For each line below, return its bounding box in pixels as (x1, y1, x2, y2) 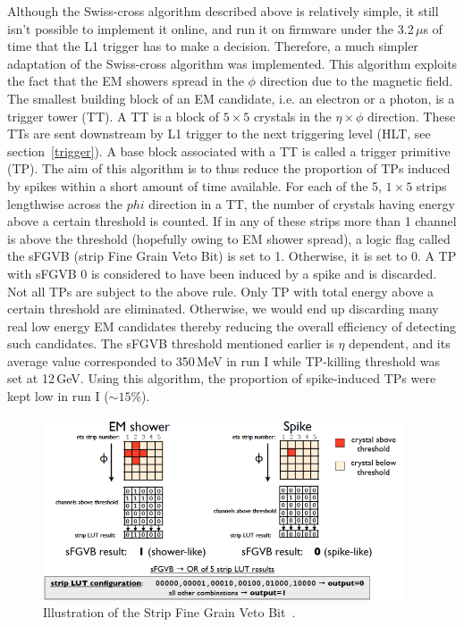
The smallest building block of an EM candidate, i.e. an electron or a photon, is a (7, 88, 455, 107)
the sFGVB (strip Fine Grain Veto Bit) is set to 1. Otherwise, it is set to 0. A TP (7, 247, 457, 265)
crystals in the (253, 106, 332, 125)
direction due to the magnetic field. (259, 71, 453, 90)
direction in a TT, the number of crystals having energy (148, 194, 455, 213)
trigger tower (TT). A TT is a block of (7, 106, 219, 125)
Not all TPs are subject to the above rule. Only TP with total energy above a (7, 281, 434, 300)
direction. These (367, 106, 456, 125)
